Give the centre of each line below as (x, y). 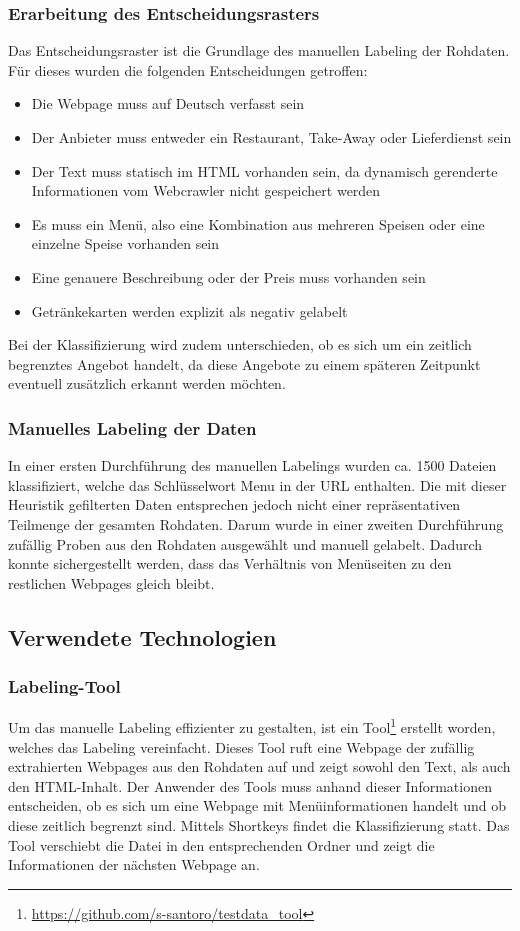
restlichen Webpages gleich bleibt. (111, 582)
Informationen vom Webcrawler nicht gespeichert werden (206, 190)
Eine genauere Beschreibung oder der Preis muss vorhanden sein (228, 276)
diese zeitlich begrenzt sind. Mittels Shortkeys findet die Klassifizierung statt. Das (259, 824)
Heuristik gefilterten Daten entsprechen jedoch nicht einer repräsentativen (234, 504)
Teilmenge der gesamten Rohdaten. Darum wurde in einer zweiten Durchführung (256, 523)
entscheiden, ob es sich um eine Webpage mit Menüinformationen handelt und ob (257, 805)
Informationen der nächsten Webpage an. (134, 864)
